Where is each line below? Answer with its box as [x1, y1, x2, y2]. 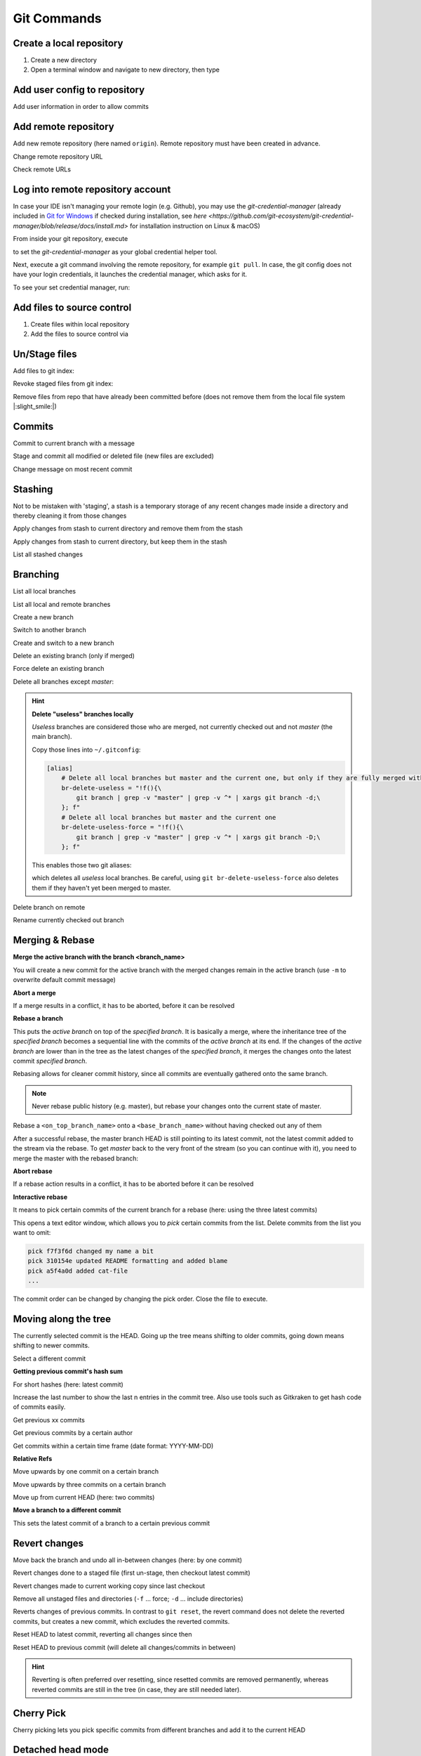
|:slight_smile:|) [13, 402, 58, 411]
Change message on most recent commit [13, 464, 133, 473]
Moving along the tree [13, 1313, 112, 1325]
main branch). [32, 733, 73, 741]
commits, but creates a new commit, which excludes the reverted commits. [13, 1617, 230, 1625]
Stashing [13, 483, 53, 495]
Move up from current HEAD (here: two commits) [13, 1493, 155, 1502]
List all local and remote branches [13, 600, 111, 608]
